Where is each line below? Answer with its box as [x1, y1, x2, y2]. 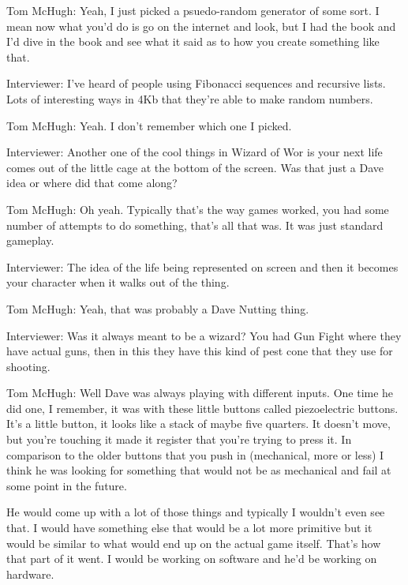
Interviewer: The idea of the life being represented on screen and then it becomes [6, 258, 399, 275]
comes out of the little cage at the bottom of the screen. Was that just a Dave [6, 159, 384, 175]
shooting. [6, 358, 51, 374]
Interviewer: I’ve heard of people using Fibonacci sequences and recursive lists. [6, 75, 386, 92]
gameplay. [6, 232, 54, 249]
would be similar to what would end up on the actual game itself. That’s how [6, 534, 381, 551]
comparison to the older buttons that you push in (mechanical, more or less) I [6, 446, 384, 463]
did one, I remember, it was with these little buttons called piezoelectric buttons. [6, 399, 399, 416]
